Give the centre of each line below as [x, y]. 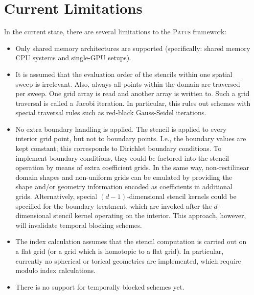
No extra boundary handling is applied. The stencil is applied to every [121, 129]
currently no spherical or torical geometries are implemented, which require [128, 260]
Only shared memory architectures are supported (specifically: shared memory [133, 48]
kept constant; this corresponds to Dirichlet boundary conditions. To [118, 148]
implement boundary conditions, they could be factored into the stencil [122, 158]
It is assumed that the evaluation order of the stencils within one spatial [124, 74]
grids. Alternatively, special [56, 196]
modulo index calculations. [56, 270]
